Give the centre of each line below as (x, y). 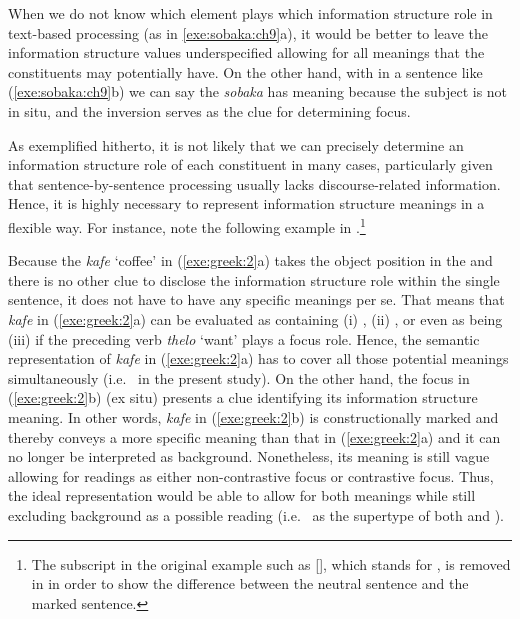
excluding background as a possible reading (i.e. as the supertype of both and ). (256, 514)
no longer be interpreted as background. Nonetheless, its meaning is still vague (249, 456)
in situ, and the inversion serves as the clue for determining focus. (209, 110)
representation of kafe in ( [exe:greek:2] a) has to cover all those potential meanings (258, 358)
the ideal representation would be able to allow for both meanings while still (242, 495)
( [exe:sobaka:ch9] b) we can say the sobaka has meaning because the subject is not (258, 91)
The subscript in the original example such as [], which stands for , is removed (271, 563)
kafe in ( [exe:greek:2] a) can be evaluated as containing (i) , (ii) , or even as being (255, 318)
